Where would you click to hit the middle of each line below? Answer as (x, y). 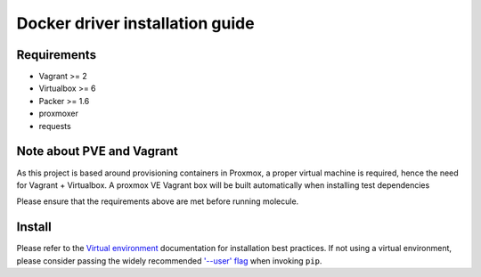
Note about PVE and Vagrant (97, 151)
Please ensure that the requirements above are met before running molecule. (158, 201)
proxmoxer (59, 114)
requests (55, 126)
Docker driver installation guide (135, 23)
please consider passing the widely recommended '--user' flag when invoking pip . (169, 261)
